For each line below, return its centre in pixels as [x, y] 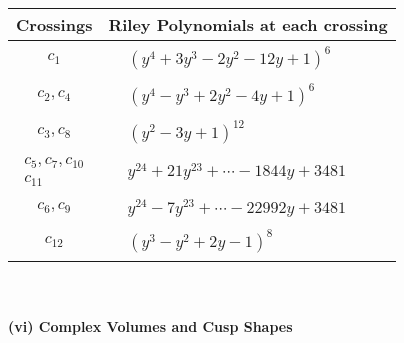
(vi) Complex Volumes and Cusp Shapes [150, 326]
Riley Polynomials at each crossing [248, 24]
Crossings [54, 24]
